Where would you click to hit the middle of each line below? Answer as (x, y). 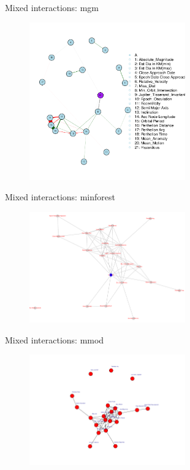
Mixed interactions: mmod (55, 339)
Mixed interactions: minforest (60, 197)
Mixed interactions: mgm (52, 7)
